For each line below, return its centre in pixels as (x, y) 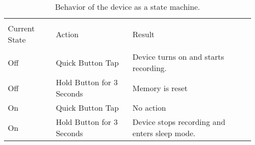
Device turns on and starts (178, 57)
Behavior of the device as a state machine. (127, 7)
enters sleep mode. (164, 133)
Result (144, 34)
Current (21, 28)
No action (149, 108)
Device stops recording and (179, 122)
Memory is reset (160, 88)
